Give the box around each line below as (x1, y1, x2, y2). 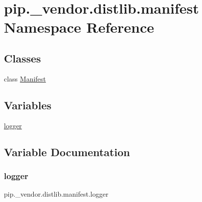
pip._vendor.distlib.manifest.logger (4, 189, 109, 199)
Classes (4, 50, 41, 65)
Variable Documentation (4, 144, 130, 159)
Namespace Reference (4, 17, 154, 37)
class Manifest (4, 73, 46, 83)
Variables (4, 97, 52, 112)
